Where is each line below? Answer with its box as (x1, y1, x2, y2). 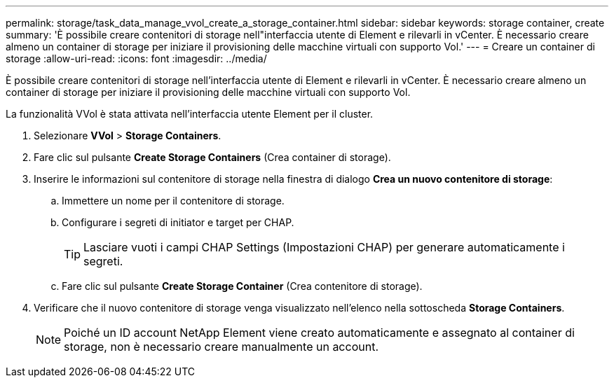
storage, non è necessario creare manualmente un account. (64, 340, 378, 354)
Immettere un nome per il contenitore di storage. (62, 195, 285, 207)
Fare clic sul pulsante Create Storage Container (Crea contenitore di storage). (62, 280, 423, 292)
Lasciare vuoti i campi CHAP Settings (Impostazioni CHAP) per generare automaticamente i (83, 240, 565, 254)
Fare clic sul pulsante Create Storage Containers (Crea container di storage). (34, 151, 391, 163)
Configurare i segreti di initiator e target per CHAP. (62, 216, 294, 228)
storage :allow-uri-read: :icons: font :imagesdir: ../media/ (6, 53, 267, 64)
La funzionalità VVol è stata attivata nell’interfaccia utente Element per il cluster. (6, 108, 374, 120)
